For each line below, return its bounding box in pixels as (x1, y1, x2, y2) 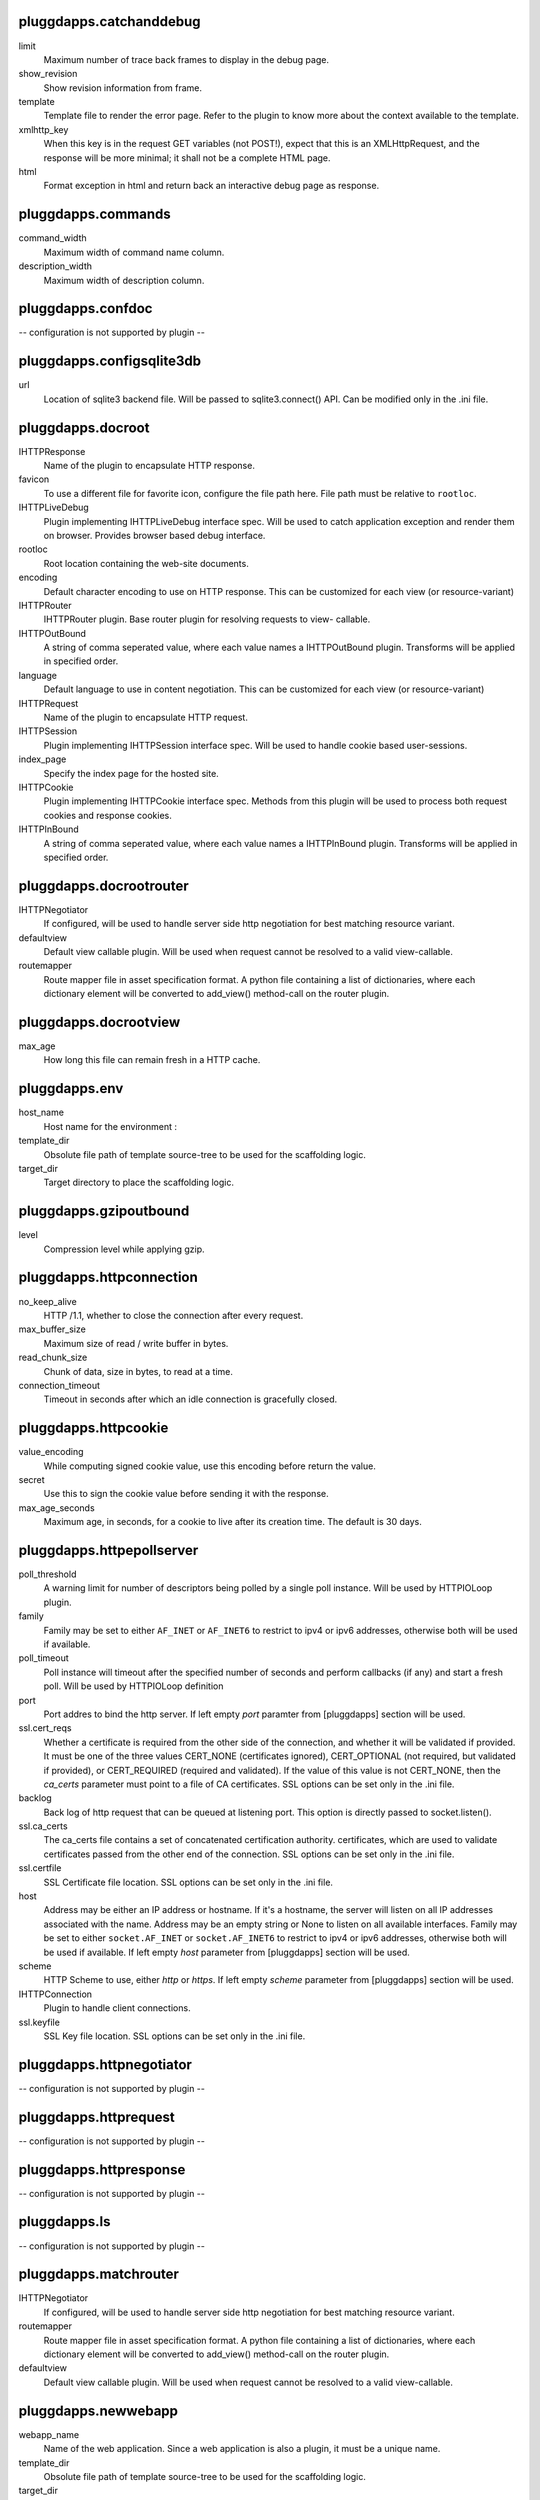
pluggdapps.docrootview (18, 1014, 180, 1030)
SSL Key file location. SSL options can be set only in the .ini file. (43, 2030, 306, 2042)
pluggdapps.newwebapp (18, 2402, 179, 2419)
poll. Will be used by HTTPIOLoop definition (43, 1680, 224, 1692)
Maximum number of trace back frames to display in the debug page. (43, 53, 330, 65)
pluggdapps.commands (18, 206, 172, 223)
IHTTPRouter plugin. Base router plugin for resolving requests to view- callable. (43, 613, 371, 625)
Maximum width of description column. (43, 274, 205, 286)
